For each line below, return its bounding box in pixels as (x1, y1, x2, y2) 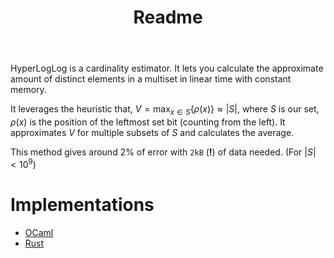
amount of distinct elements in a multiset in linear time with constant (10, 73, 292, 85)
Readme (133, 6, 203, 29)
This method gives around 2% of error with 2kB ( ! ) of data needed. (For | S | (10, 146, 317, 158)
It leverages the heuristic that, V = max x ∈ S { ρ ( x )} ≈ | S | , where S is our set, (10, 103, 320, 117)
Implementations (10, 193, 155, 216)
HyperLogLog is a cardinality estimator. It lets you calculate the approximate (10, 62, 324, 75)
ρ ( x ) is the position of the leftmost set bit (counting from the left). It (10, 116, 286, 128)
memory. (10, 84, 47, 96)
